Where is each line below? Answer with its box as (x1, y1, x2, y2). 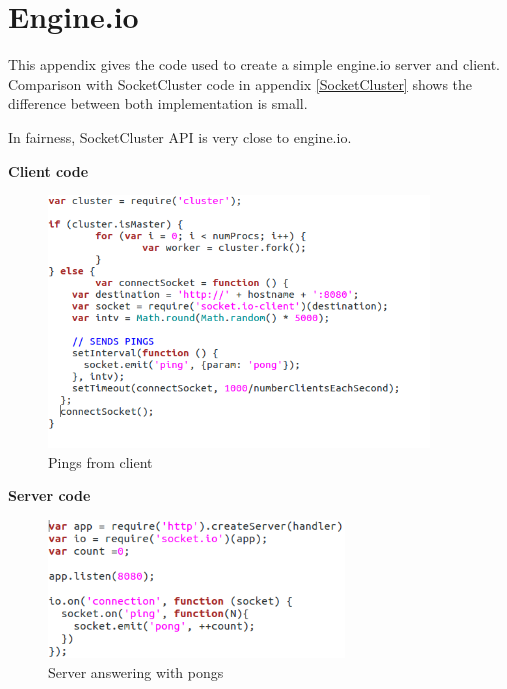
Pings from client (48, 451, 153, 472)
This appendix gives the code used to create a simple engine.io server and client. (8, 54, 501, 75)
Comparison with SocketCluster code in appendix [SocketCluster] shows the (8, 73, 473, 94)
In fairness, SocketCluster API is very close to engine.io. (8, 126, 352, 147)
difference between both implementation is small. (8, 93, 308, 114)
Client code (8, 160, 89, 181)
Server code (8, 485, 91, 506)
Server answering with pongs (48, 661, 224, 682)
